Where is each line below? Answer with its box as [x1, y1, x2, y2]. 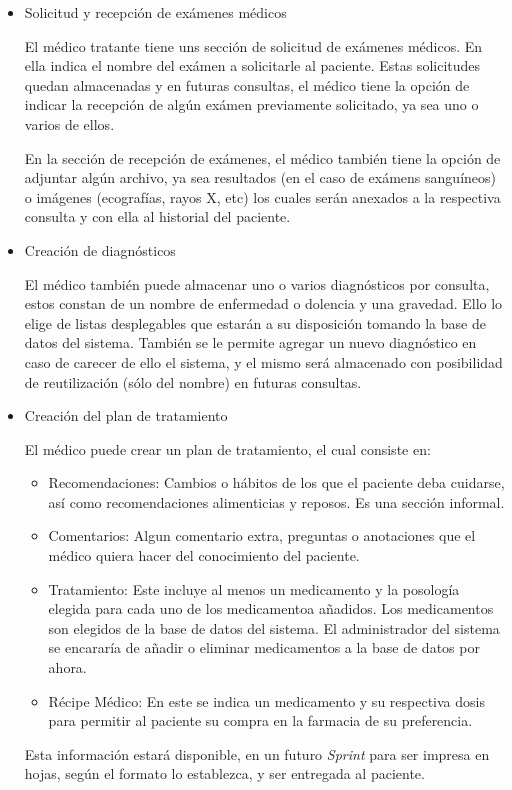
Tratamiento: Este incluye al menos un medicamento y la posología [48, 578, 460, 599]
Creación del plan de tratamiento [24, 405, 228, 426]
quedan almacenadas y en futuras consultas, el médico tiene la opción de [24, 74, 470, 95]
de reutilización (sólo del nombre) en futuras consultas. [24, 371, 362, 392]
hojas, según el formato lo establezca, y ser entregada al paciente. [24, 763, 425, 784]
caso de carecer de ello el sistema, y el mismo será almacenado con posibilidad [24, 351, 503, 372]
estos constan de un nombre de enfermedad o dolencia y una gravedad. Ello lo [24, 293, 503, 314]
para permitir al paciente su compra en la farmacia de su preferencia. [48, 710, 473, 731]
